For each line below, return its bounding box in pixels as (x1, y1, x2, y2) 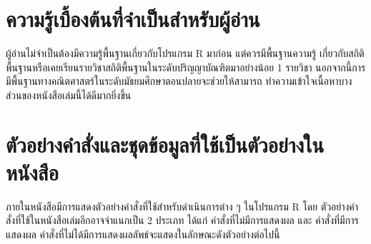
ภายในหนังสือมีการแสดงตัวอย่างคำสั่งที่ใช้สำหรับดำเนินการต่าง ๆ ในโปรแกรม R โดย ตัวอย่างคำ (6, 198, 359, 213)
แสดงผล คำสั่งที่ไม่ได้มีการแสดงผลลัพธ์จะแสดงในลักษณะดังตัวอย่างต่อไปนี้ (6, 227, 280, 241)
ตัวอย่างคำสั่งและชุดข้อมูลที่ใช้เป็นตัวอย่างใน (6, 129, 325, 158)
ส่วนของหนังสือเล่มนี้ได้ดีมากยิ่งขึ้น (6, 87, 132, 102)
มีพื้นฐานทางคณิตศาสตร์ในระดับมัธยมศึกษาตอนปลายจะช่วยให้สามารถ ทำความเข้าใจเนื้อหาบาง (6, 73, 352, 88)
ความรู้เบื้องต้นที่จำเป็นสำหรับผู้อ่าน (6, 4, 260, 34)
